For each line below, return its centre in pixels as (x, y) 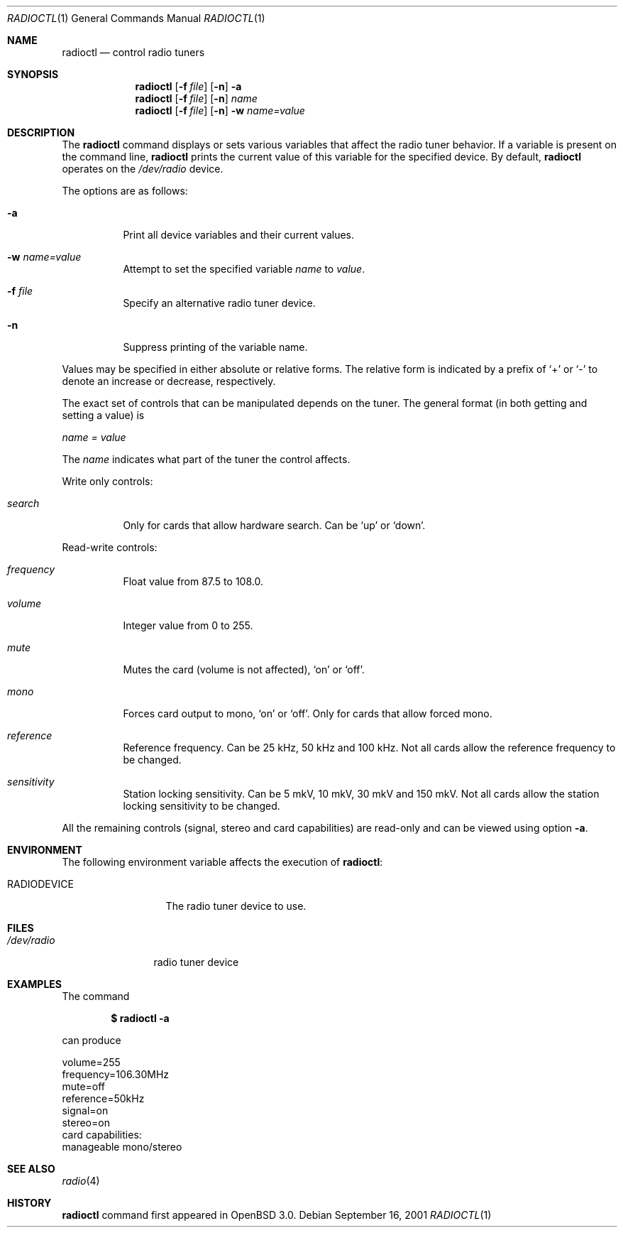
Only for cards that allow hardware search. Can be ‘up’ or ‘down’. (274, 525)
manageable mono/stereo (122, 1147)
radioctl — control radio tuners (133, 52)
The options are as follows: (125, 191)
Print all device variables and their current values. (239, 235)
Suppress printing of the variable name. (215, 347)
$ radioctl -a (140, 1018)
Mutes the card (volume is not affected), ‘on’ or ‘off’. (244, 669)
